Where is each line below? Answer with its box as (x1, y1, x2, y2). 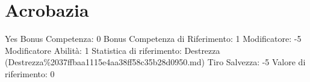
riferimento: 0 (5, 67, 55, 80)
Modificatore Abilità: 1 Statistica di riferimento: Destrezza (5, 44, 220, 56)
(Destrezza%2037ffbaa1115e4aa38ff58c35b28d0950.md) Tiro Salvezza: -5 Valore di (5, 56, 306, 68)
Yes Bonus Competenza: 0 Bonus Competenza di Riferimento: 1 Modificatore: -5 (5, 32, 302, 45)
